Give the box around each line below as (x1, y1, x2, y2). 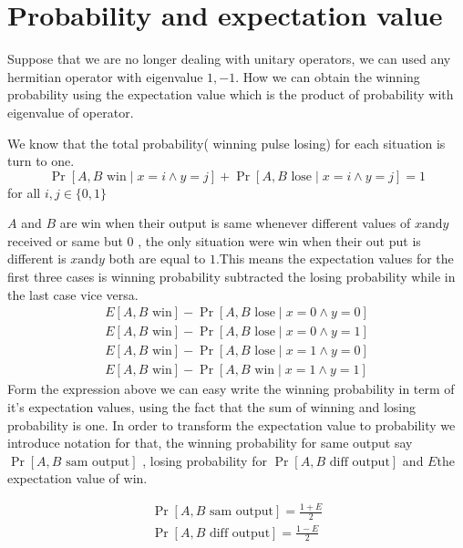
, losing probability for (142, 450, 267, 470)
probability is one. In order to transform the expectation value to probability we (7, 415, 456, 434)
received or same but (7, 231, 123, 250)
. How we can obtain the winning (235, 67, 420, 86)
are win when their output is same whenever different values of (59, 213, 411, 233)
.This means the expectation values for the (215, 249, 454, 268)
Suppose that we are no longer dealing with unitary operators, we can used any (7, 49, 451, 68)
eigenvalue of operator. (7, 102, 134, 121)
